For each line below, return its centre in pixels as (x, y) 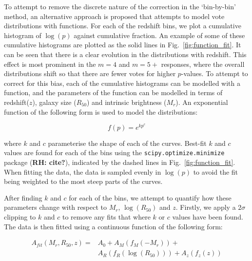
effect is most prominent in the (50, 64)
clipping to (20, 216)
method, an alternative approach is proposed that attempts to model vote (114, 16)
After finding (23, 197)
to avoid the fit (216, 171)
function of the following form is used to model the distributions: (101, 111)
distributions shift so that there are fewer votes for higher (90, 73)
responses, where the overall (203, 64)
